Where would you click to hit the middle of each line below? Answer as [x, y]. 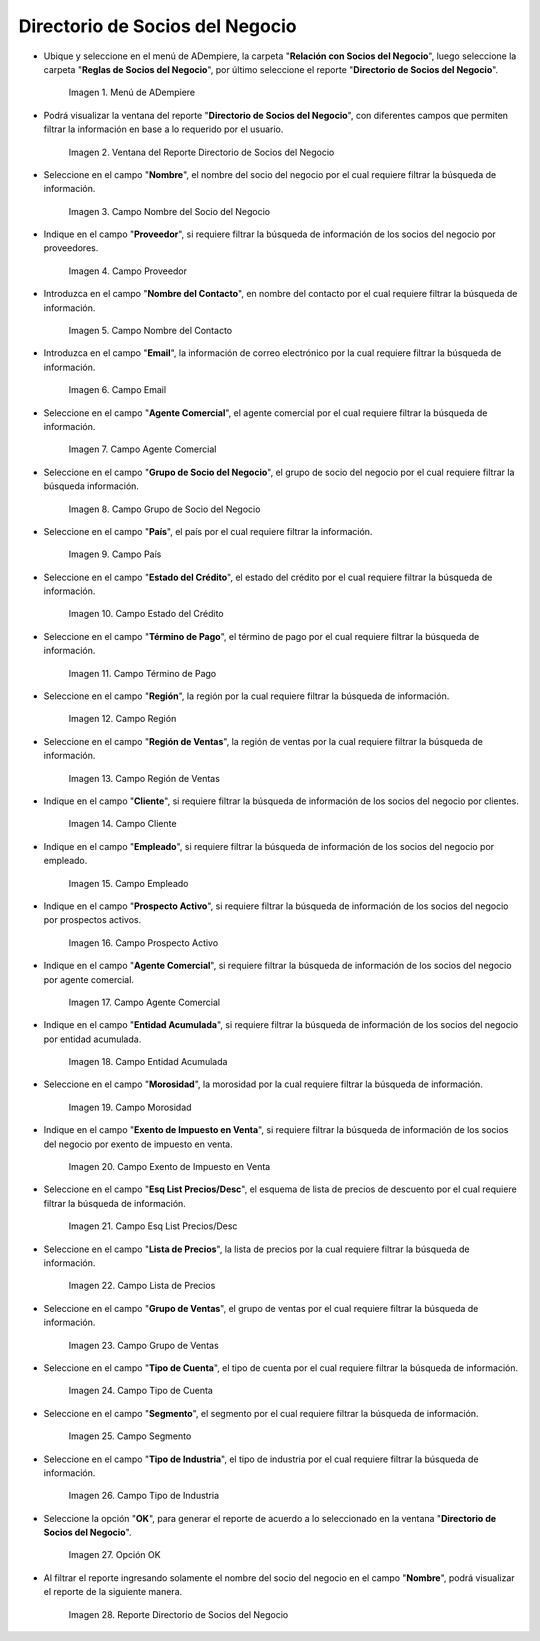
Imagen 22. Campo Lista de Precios [142, 1286]
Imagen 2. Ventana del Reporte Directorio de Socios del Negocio [201, 152]
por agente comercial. [89, 979]
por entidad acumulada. [92, 1039]
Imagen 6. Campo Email [117, 390]
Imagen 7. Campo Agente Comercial [142, 449]
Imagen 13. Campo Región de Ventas [144, 778]
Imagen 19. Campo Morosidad [130, 1107]
